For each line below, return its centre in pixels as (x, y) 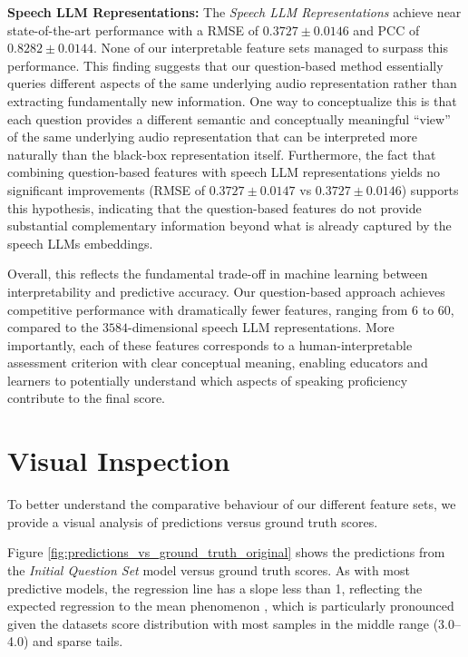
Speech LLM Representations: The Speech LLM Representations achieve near (234, 12)
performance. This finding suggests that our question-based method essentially (225, 65)
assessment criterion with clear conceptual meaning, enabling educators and (218, 363)
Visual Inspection (119, 461)
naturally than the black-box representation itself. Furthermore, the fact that (222, 154)
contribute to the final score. (86, 398)
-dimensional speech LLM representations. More (261, 327)
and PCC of (386, 29)
